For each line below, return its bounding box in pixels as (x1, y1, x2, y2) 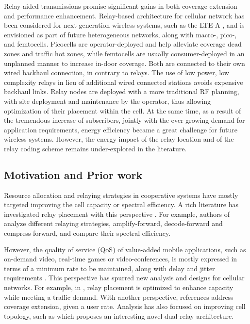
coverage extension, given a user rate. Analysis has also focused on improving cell (4, 301, 246, 311)
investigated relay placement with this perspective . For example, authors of (4, 209, 230, 219)
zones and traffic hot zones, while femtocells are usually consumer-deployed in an (4, 48, 245, 58)
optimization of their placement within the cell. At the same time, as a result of (4, 105, 241, 115)
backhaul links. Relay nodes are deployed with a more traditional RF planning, (4, 86, 239, 97)
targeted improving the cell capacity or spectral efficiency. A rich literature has (4, 199, 239, 210)
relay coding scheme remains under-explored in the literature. (4, 143, 187, 153)
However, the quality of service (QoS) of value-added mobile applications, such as (4, 244, 246, 254)
